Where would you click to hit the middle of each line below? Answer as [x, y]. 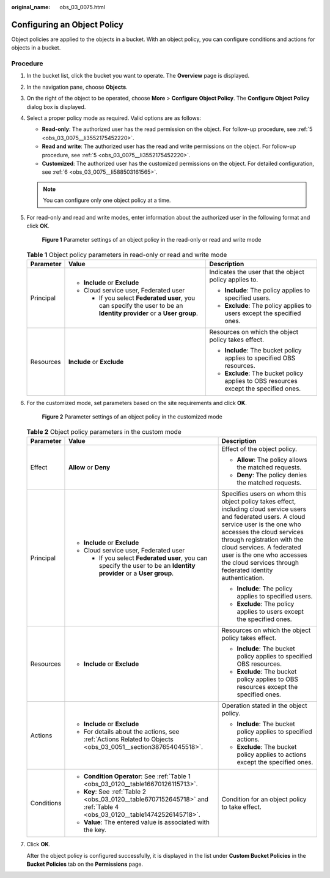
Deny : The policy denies [272, 475]
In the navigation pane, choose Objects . [77, 87]
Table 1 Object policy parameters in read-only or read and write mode [127, 255]
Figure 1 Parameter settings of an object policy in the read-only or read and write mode [152, 240]
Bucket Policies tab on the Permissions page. [85, 864]
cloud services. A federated [262, 548]
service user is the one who [262, 524]
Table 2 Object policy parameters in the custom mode [104, 432]
